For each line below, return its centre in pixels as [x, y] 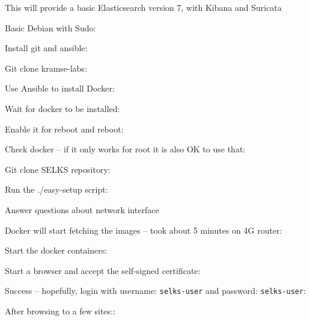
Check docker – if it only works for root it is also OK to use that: [125, 149]
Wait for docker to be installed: [62, 108]
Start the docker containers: [56, 250]
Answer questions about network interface [82, 209]
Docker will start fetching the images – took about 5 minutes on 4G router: [144, 230]
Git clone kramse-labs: [46, 68]
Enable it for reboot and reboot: [64, 129]
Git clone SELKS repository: [58, 169]
